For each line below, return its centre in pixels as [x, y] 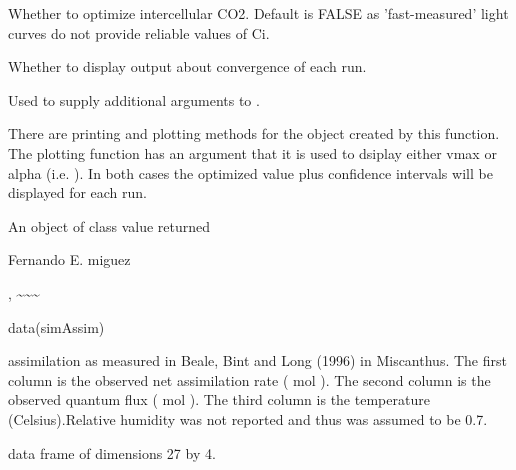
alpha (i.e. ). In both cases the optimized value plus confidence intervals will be [250, 172]
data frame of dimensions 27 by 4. [112, 452]
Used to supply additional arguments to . [134, 99]
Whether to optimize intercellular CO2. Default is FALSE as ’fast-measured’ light [258, 13]
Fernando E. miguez [69, 259]
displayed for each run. [78, 192]
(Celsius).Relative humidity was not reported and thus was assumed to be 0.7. [248, 418]
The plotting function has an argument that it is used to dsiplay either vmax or [252, 152]
